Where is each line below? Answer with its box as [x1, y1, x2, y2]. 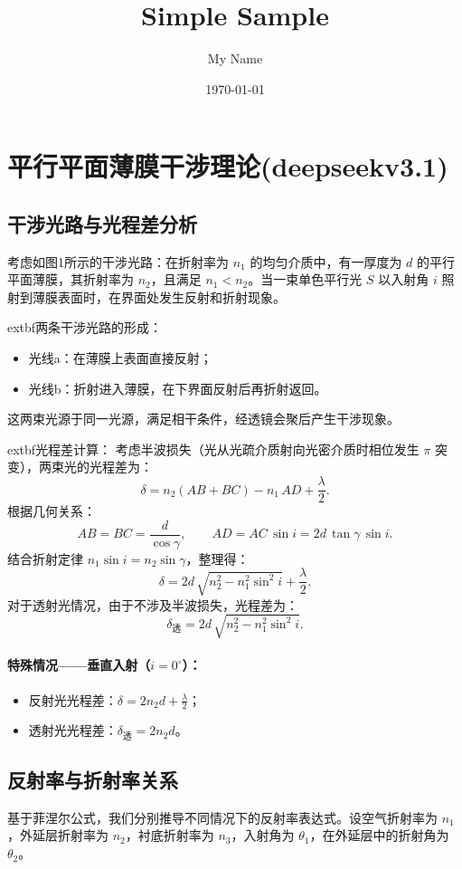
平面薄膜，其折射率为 [7, 270, 134, 289]
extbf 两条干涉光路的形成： [7, 318, 163, 337]
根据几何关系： [7, 501, 96, 520]
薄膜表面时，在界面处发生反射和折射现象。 [32, 287, 286, 306]
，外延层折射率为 [7, 826, 108, 845]
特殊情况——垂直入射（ [7, 655, 151, 674]
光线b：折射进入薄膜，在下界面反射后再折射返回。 [28, 378, 327, 397]
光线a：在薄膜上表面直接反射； [28, 349, 212, 368]
